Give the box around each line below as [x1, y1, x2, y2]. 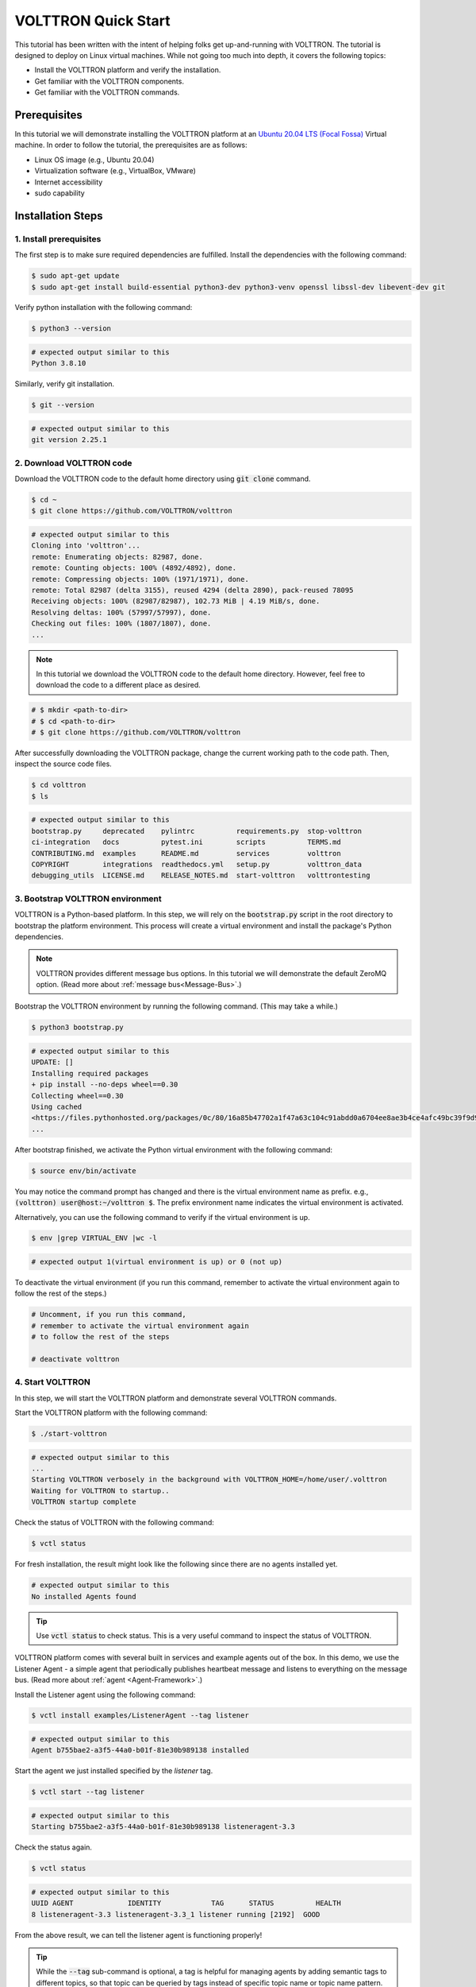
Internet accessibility [34, 177, 103, 187]
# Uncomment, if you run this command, [31, 1310, 186, 1319]
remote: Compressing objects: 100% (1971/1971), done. [31, 575, 249, 583]
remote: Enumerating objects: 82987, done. [31, 552, 204, 561]
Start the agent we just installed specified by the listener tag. [14, 1766, 213, 1776]
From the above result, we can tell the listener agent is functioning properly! [14, 1930, 263, 1939]
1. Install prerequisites [14, 233, 102, 244]
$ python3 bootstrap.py [31, 1023, 125, 1032]
